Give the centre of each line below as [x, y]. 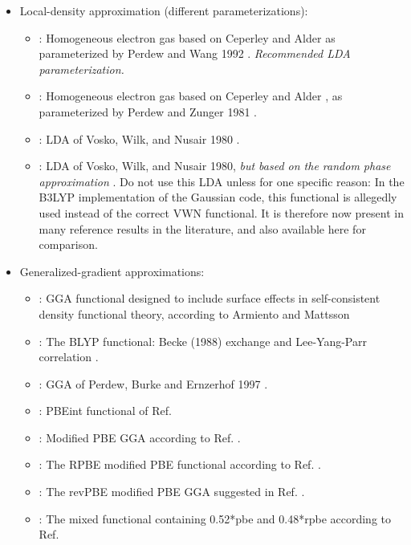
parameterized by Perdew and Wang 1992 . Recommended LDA [195, 53]
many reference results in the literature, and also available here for [202, 228]
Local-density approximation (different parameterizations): [164, 10]
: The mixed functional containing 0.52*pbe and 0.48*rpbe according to [215, 518]
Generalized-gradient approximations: [112, 271]
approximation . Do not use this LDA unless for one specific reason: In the [222, 181]
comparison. [68, 244]
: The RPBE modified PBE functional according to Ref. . [180, 464]
